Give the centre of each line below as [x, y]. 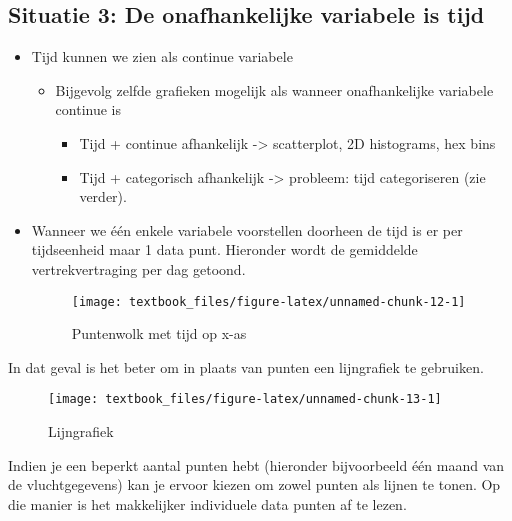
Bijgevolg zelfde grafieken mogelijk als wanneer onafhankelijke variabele [274, 89]
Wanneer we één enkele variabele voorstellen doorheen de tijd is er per [247, 229]
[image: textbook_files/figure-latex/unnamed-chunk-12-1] [268, 301]
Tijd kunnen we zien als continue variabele [162, 56]
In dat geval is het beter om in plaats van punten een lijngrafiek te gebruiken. [246, 366]
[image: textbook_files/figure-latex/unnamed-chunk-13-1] [245, 399]
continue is [88, 109]
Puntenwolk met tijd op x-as [159, 333]
